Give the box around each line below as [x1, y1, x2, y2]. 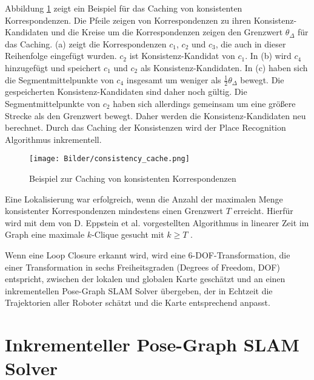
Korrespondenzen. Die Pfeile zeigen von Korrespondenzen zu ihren [5, 13, 251, 26]
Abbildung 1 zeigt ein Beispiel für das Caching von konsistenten [5, 2, 242, 14]
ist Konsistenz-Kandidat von [129, 49, 235, 62]
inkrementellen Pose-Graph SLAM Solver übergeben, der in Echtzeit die [5, 284, 273, 297]
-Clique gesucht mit [92, 228, 164, 241]
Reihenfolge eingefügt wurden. [5, 49, 117, 62]
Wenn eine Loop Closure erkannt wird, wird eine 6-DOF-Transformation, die [5, 248, 290, 261]
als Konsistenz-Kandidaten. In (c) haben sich [140, 61, 308, 74]
